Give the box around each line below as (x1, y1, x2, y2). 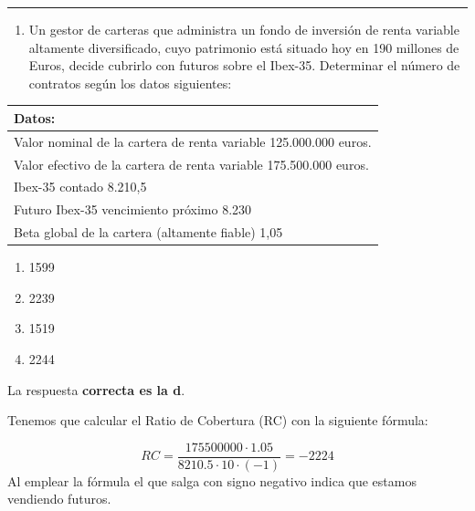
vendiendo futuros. (7, 489, 111, 508)
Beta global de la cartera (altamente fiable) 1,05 (14, 223, 283, 242)
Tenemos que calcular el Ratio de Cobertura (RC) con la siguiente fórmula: (7, 411, 428, 430)
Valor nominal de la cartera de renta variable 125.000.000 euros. (14, 131, 372, 151)
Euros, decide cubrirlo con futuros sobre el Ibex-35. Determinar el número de (28, 56, 460, 75)
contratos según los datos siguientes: (28, 73, 232, 92)
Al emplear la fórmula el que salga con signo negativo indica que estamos (7, 471, 417, 490)
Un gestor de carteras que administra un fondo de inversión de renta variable (28, 20, 459, 38)
